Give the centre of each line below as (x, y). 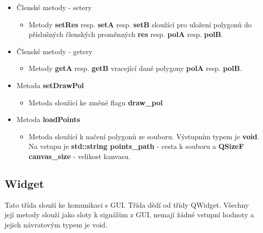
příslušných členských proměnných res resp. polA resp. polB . (126, 34)
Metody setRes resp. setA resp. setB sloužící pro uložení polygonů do (140, 24)
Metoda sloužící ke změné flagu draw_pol (96, 102)
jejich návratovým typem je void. (56, 224)
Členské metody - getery (54, 51)
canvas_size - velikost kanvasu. (79, 156)
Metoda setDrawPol (50, 85)
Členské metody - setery (54, 7)
